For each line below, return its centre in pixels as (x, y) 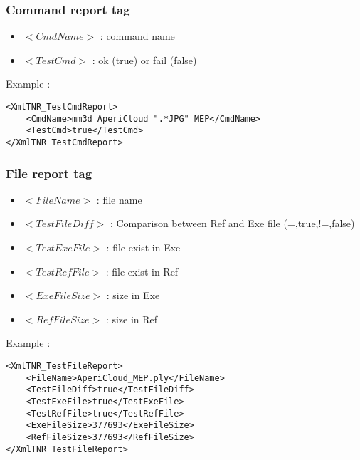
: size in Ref (132, 319)
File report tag (49, 173)
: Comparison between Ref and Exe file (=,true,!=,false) (232, 223)
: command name (137, 36)
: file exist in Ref (142, 271)
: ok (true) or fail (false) (144, 59)
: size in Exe (133, 295)
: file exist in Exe (143, 247)
